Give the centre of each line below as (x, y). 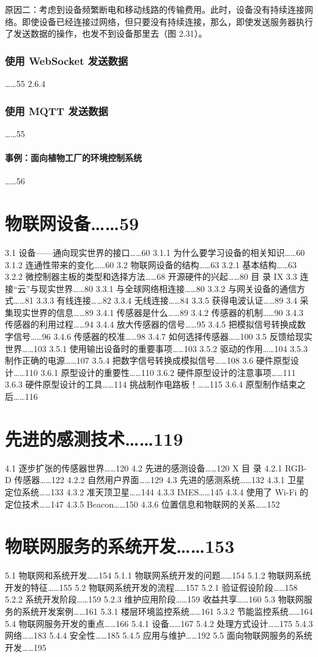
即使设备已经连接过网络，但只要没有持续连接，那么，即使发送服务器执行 (167, 21)
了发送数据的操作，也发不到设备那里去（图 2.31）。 (106, 33)
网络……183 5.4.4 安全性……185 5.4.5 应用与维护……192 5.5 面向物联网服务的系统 (159, 635)
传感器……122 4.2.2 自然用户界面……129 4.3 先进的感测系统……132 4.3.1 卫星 (160, 480)
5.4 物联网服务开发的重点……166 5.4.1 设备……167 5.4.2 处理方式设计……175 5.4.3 (159, 623)
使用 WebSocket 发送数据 (67, 60)
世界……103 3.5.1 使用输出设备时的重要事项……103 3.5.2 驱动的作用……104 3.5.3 (156, 348)
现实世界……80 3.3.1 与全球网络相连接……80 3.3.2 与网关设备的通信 (168, 288)
